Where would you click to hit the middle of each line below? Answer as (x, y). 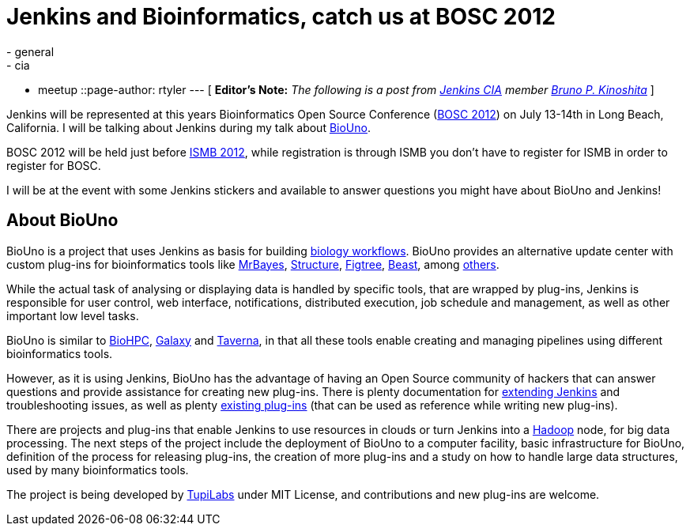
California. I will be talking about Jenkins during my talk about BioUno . (189, 127)
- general (30, 51)
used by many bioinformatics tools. (98, 470)
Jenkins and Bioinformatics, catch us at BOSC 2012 (281, 17)
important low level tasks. (73, 315)
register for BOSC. (54, 165)
